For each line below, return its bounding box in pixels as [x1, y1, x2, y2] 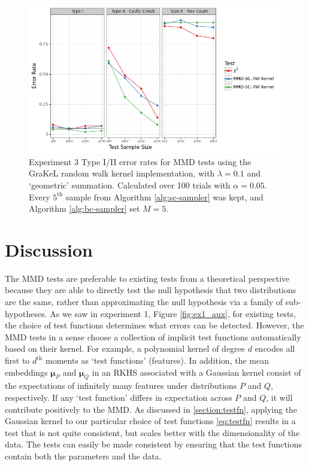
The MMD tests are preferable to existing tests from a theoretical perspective [5, 272, 290, 284]
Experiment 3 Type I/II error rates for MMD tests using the [29, 155, 252, 167]
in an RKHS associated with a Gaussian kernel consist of [92, 366, 301, 378]
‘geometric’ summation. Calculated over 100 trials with [29, 178, 231, 191]
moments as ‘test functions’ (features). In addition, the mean [46, 354, 269, 366]
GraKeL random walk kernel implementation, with [29, 167, 215, 179]
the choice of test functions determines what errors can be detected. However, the [5, 319, 304, 331]
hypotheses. [5, 307, 47, 319]
